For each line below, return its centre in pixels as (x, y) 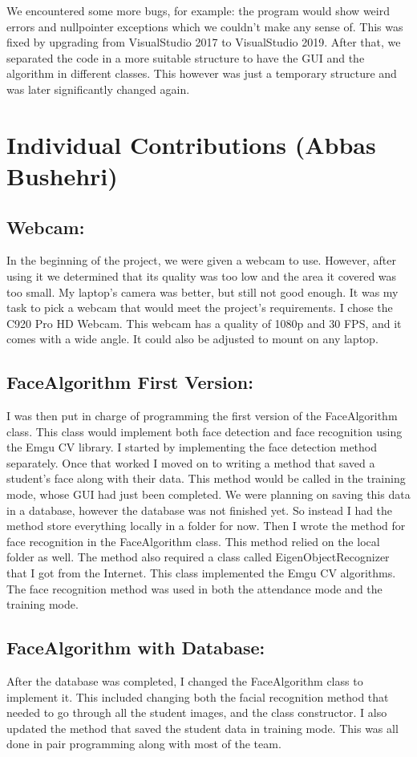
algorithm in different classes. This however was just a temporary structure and (202, 73)
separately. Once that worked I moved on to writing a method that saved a (191, 462)
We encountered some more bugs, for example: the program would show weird (198, 10)
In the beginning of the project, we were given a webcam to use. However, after (201, 260)
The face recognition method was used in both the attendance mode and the (194, 588)
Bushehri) (62, 175)
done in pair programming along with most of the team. (144, 744)
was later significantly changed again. (98, 89)
